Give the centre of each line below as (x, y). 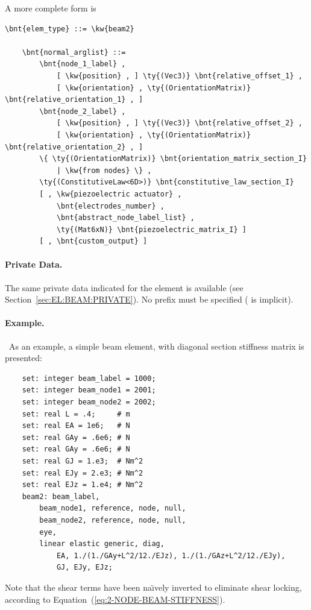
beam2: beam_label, (61, 496)
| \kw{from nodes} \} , (104, 170)
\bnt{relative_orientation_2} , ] (74, 147)
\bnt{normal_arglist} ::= (74, 52)
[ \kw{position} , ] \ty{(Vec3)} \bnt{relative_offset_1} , (179, 76)
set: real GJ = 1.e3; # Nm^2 (83, 461)
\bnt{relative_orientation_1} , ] (74, 100)
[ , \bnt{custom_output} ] (93, 241)
